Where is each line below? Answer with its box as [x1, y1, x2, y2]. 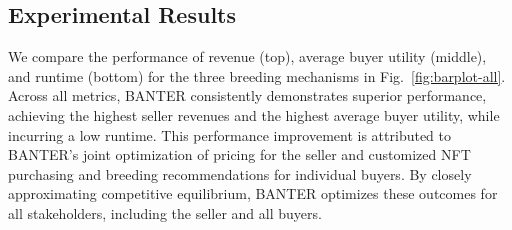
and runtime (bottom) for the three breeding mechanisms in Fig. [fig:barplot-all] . [8, 65, 506, 86]
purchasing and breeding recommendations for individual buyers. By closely [8, 163, 472, 184]
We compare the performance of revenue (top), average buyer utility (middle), [8, 46, 487, 67]
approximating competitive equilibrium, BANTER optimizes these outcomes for [8, 183, 498, 204]
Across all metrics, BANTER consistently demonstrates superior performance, [8, 85, 487, 106]
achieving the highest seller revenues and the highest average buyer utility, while [8, 104, 500, 125]
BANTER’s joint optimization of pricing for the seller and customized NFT [8, 144, 471, 165]
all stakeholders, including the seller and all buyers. [8, 202, 322, 223]
